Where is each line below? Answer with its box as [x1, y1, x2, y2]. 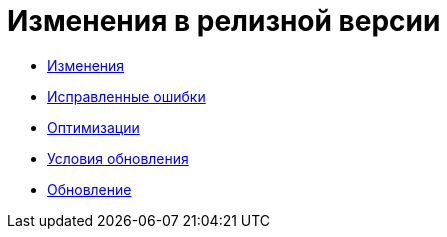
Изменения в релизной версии [7, 4, 441, 38]
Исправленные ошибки [47, 87, 206, 105]
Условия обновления [47, 149, 189, 167]
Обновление [47, 180, 132, 198]
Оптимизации [47, 118, 140, 136]
